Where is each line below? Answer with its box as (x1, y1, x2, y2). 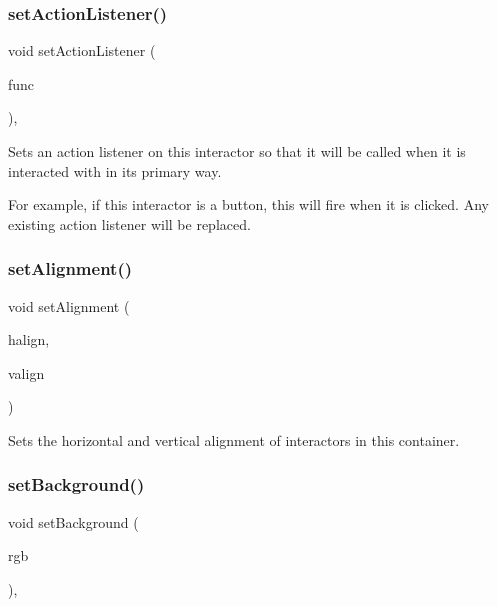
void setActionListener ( (8, 40, 156, 61)
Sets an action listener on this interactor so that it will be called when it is (8, 141, 466, 161)
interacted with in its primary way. (8, 160, 222, 181)
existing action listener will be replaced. (8, 213, 251, 234)
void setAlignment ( (8, 295, 130, 316)
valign (8, 362, 45, 383)
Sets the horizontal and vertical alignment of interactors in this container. (8, 429, 460, 450)
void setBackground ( (8, 511, 139, 532)
